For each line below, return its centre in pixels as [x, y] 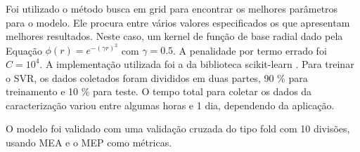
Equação [24, 50]
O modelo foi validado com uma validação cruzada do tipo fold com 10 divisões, [178, 129]
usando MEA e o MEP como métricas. [89, 142]
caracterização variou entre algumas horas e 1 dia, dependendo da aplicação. [170, 105]
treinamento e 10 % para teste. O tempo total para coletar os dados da [159, 91]
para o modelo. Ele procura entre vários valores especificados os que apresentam [178, 22]
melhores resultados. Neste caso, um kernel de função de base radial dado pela [174, 36]
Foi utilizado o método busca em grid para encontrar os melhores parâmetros [172, 8]
